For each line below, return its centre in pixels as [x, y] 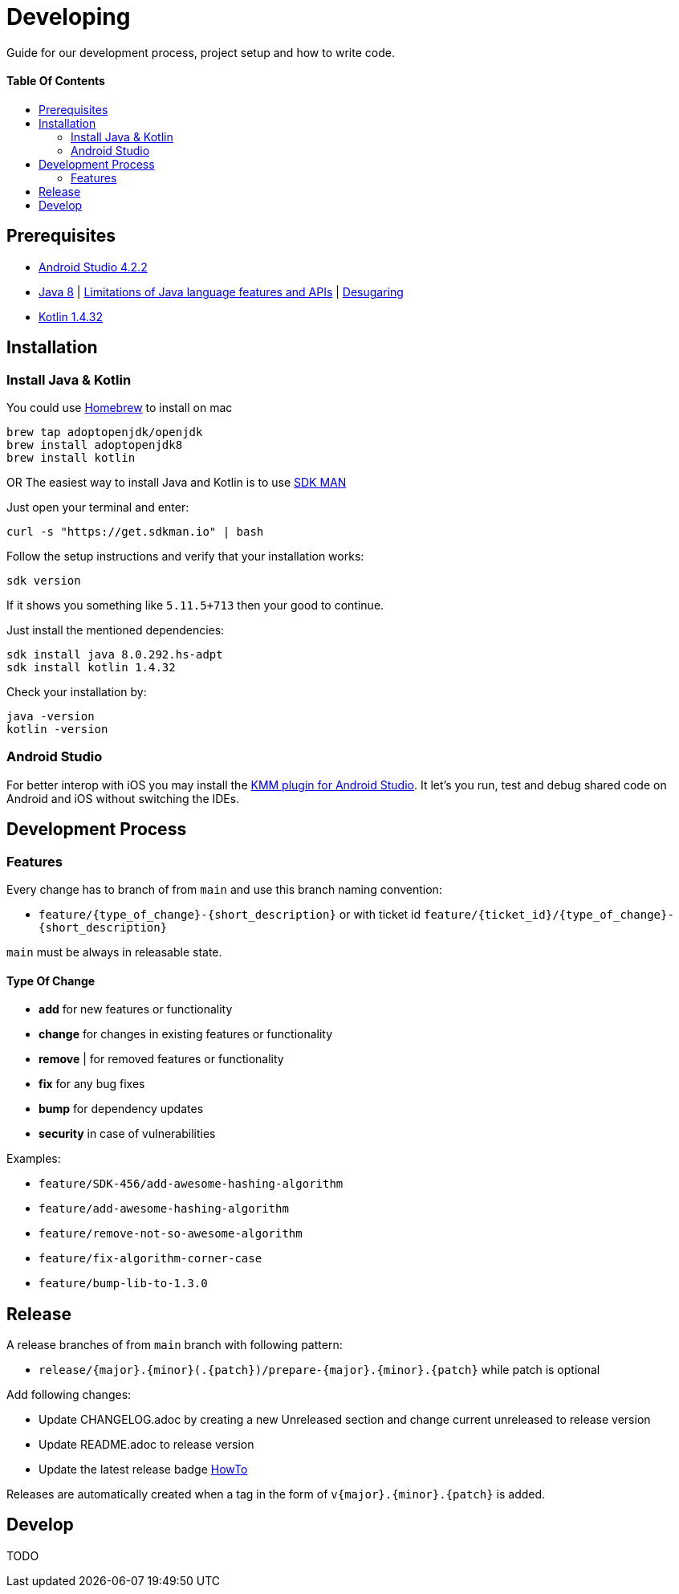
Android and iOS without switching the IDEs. [123, 798]
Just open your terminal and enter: [98, 508]
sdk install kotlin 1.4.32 [91, 668]
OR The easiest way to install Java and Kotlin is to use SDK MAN [177, 483]
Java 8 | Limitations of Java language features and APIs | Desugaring [221, 291]
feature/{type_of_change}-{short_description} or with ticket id [230, 914]
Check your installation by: [77, 692]
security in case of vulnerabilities [127, 1134]
